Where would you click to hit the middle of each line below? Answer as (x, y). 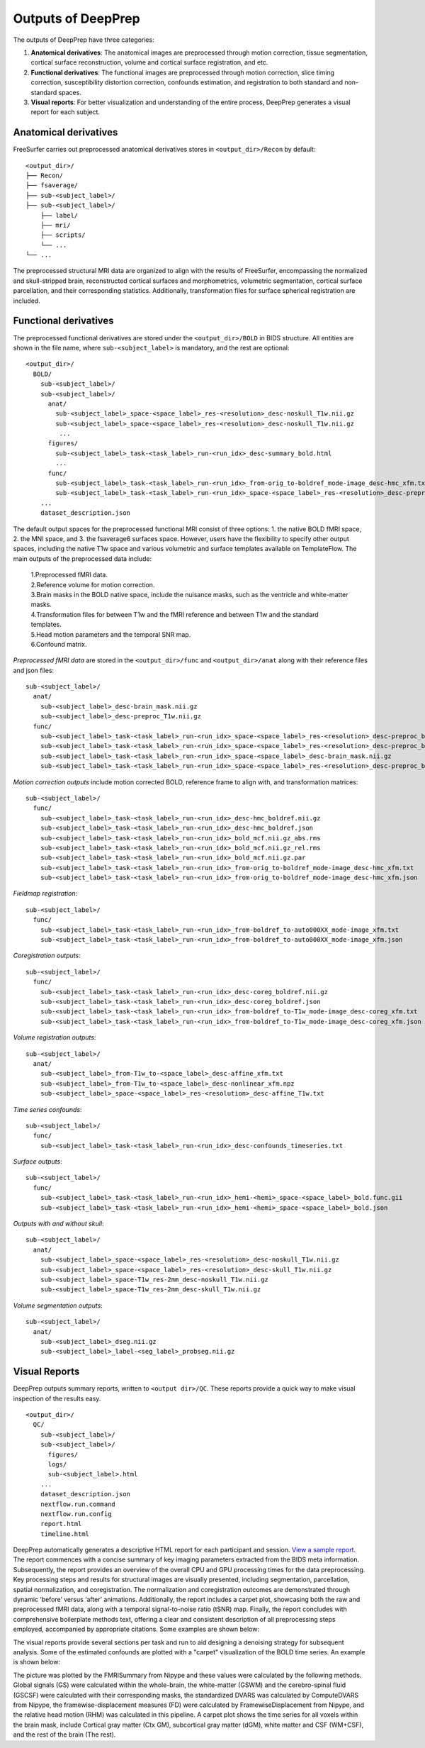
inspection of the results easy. (57, 1398)
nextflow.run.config (76, 1514)
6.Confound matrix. (59, 644)
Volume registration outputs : (55, 1037)
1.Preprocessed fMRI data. (69, 575)
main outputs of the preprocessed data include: (83, 558)
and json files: (34, 670)
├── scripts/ (63, 235)
